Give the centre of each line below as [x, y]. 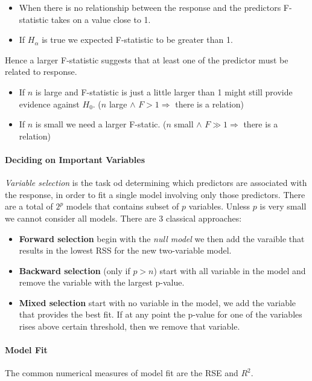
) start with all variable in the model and [230, 270]
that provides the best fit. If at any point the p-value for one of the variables [161, 314]
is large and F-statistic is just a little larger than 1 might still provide [164, 91]
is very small [283, 206]
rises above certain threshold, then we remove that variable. [129, 326]
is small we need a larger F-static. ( [101, 124]
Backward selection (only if [75, 270]
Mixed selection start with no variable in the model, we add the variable [158, 302]
